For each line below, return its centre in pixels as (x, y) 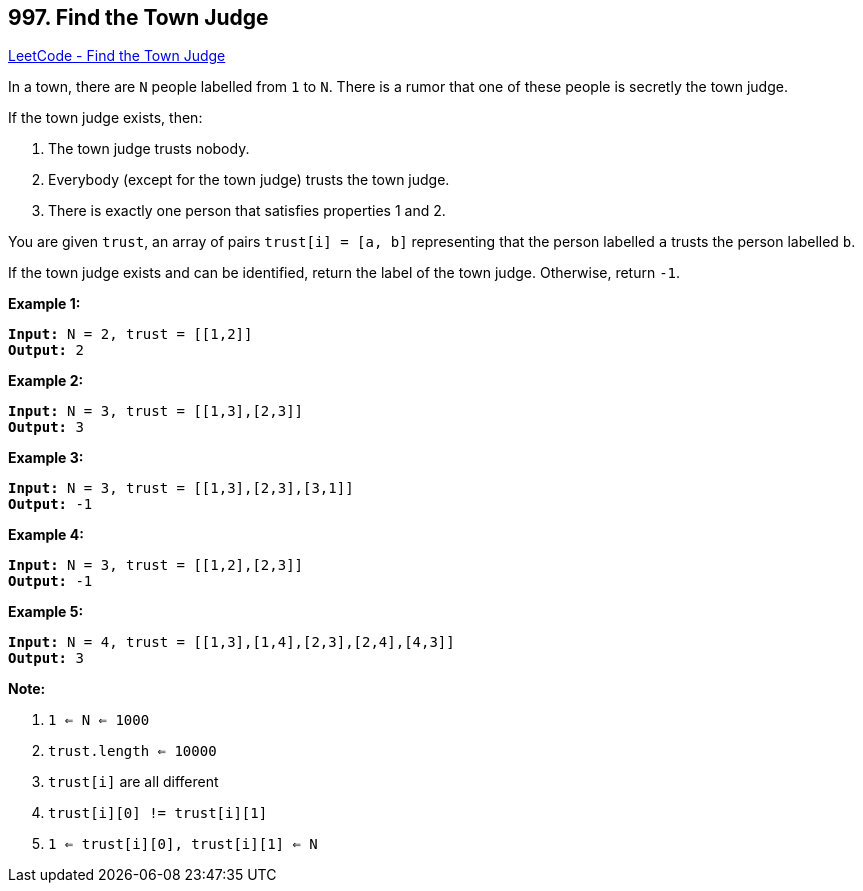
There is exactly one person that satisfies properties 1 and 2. (247, 211)
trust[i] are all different (133, 782)
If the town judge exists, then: (105, 118)
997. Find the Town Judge (138, 17)
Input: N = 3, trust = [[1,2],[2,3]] (156, 565)
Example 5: (46, 612)
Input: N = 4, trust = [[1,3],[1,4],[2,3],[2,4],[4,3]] (231, 642)
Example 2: (46, 381)
